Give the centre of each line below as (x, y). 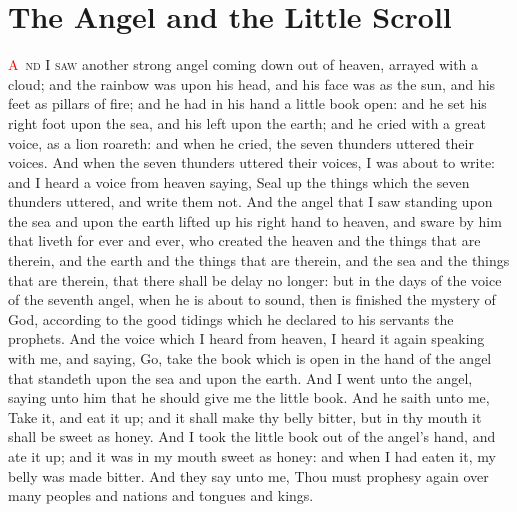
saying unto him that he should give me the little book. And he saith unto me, (249, 397)
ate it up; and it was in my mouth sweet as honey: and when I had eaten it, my (252, 456)
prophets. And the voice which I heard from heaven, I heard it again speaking (246, 338)
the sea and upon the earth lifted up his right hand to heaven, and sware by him (255, 220)
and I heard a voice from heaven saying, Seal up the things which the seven (239, 181)
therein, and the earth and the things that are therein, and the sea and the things (259, 260)
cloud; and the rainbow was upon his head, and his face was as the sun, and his (252, 83)
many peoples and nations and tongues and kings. (161, 495)
